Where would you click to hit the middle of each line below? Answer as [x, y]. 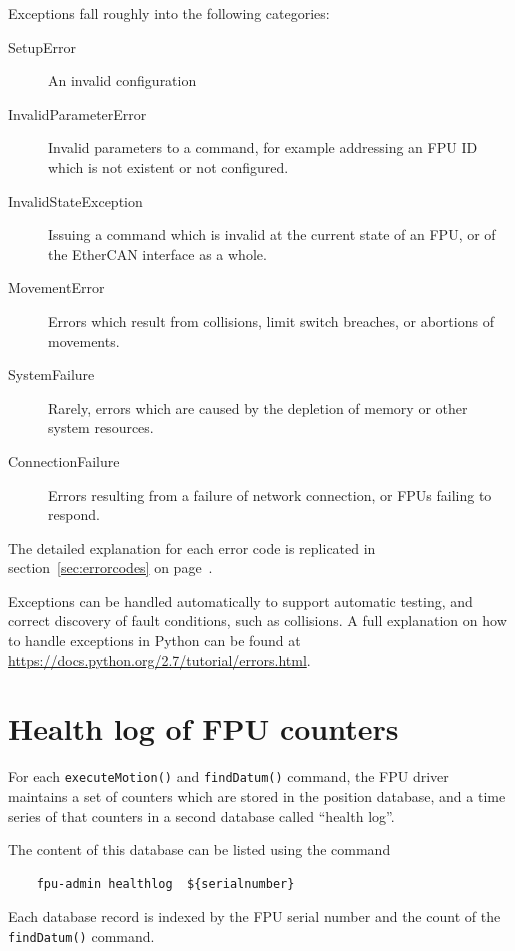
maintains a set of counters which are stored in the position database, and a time [257, 796]
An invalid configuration [122, 80]
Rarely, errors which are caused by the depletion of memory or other [258, 407]
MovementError [56, 287]
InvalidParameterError [77, 113]
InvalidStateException [75, 200]
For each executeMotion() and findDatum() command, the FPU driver [228, 776]
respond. [74, 514]
